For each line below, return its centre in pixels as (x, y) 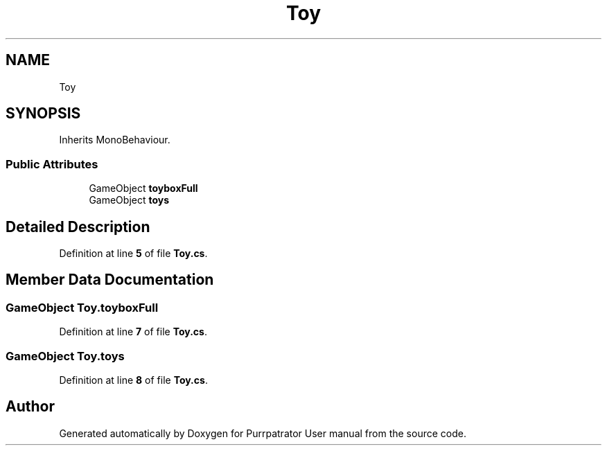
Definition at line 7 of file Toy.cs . (133, 332)
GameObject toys (129, 200)
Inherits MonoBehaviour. (115, 140)
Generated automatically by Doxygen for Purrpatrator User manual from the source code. (263, 433)
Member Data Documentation (110, 280)
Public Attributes (52, 164)
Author (30, 407)
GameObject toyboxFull (143, 188)
